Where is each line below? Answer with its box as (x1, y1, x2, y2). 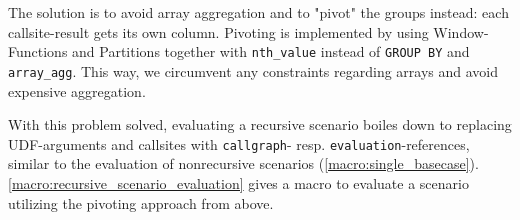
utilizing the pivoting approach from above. (8, 192, 274, 213)
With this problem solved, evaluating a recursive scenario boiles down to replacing (8, 114, 512, 135)
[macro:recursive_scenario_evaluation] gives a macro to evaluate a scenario (8, 172, 469, 193)
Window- (433, 21, 489, 42)
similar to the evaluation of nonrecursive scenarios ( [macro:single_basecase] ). (8, 153, 479, 174)
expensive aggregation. (8, 80, 146, 101)
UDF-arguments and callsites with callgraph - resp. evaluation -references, (8, 133, 470, 154)
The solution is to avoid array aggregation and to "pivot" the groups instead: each (8, 2, 509, 22)
